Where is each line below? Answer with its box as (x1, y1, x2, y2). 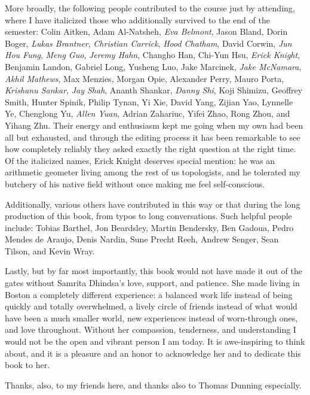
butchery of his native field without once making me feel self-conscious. (5, 177, 265, 190)
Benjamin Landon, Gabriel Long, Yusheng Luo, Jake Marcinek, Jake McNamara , (5, 60, 302, 72)
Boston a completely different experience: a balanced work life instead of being (5, 288, 293, 300)
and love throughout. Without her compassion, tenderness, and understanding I (5, 323, 296, 336)
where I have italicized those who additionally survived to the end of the (5, 13, 270, 26)
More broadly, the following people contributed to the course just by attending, (5, 2, 295, 14)
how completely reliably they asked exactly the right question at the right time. (5, 142, 296, 155)
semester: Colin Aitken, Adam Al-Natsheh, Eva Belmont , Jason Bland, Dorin (5, 25, 288, 38)
